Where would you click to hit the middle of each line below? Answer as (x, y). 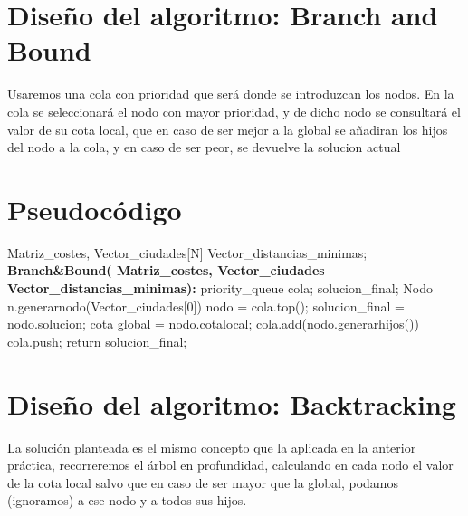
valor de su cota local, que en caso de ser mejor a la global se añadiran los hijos (228, 129)
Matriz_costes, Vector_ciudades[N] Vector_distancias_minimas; (187, 252)
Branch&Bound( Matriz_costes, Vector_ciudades (166, 270)
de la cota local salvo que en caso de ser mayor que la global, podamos (203, 482)
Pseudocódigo (95, 209)
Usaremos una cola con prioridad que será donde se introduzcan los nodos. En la (231, 94)
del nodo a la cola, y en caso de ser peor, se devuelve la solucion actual (204, 147)
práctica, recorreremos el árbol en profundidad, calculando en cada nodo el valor (230, 465)
